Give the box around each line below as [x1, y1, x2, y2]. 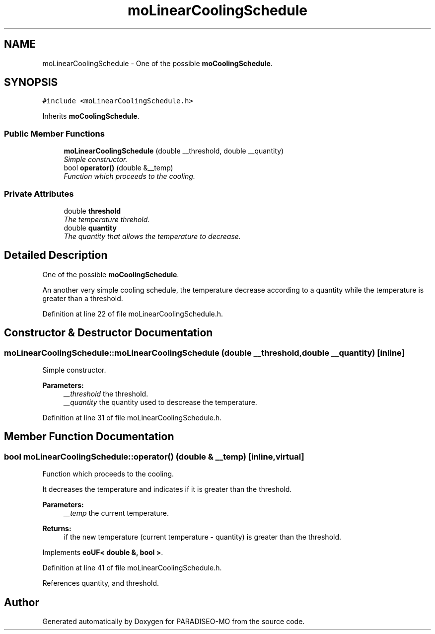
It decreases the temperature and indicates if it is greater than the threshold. [42, 485, 292, 494]
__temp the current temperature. [64, 509, 169, 518]
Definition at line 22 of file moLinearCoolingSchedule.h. [42, 309, 223, 318]
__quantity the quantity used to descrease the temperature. [64, 398, 257, 406]
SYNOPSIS [4, 76, 58, 89]
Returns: [42, 524, 72, 533]
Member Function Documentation [4, 430, 174, 443]
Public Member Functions [4, 128, 105, 139]
